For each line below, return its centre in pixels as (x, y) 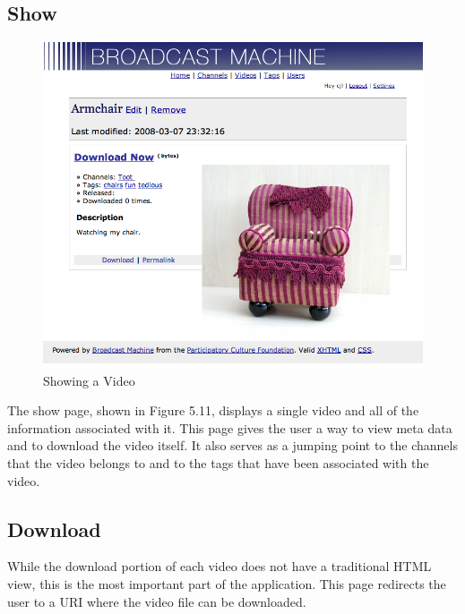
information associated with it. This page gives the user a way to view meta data (230, 427)
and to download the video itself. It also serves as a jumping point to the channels (232, 445)
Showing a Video (89, 380)
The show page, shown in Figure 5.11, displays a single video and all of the (213, 410)
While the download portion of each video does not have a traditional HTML (220, 566)
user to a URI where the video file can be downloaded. (157, 601)
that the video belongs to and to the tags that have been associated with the (218, 462)
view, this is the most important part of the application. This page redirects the (227, 583)
